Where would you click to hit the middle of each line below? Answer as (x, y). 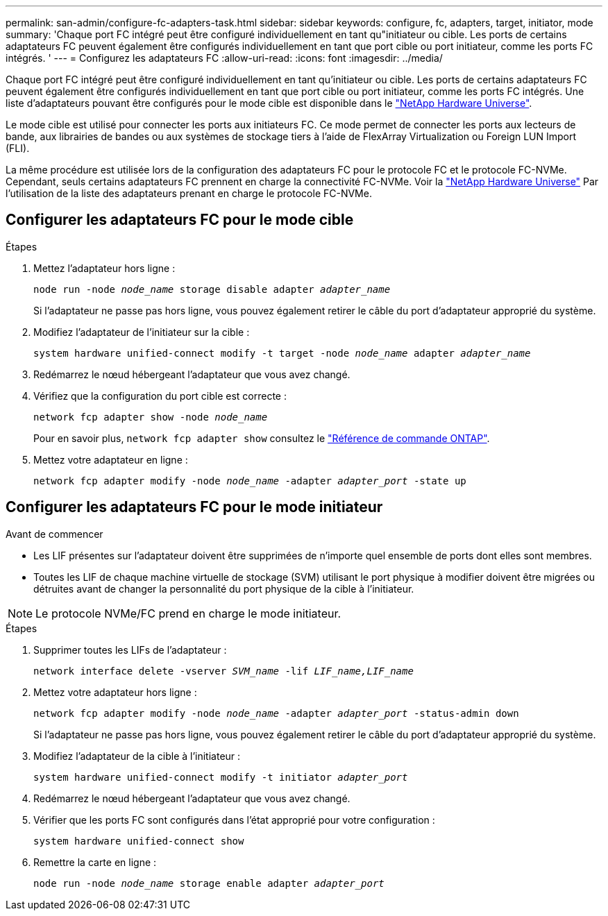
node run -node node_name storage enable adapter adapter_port (209, 883)
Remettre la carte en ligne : (95, 862)
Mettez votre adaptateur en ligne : (111, 459)
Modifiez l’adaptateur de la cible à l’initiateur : (137, 756)
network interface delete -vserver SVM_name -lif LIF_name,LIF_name (223, 671)
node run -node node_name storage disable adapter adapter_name (212, 289)
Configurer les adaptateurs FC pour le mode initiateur (194, 507)
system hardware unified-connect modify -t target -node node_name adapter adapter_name (282, 353)
